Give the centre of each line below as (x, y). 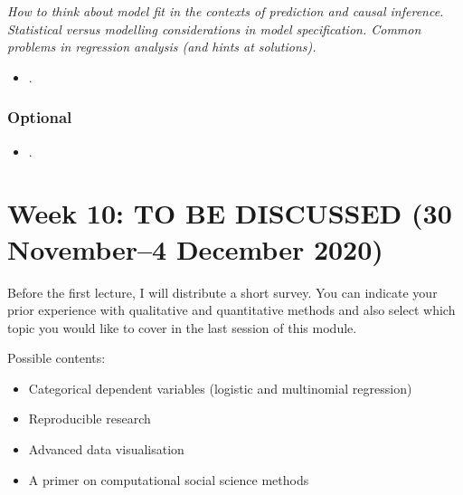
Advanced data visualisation (106, 449)
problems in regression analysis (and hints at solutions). (162, 47)
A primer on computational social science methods (169, 479)
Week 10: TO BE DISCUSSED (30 (230, 213)
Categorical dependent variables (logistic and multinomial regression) (220, 388)
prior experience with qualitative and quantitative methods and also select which (231, 310)
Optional (40, 117)
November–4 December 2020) (195, 248)
